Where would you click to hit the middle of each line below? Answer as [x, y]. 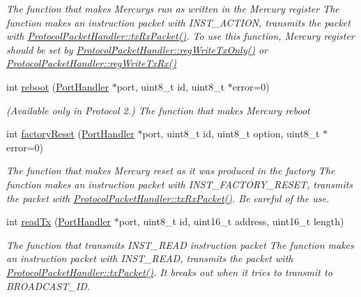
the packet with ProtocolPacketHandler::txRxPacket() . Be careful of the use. [168, 198]
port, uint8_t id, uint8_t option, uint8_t [231, 134]
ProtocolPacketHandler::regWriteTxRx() [92, 63]
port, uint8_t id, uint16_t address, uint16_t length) [231, 221]
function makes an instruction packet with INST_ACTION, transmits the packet [178, 22]
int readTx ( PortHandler [59, 221]
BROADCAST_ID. [48, 285]
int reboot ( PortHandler [57, 86]
